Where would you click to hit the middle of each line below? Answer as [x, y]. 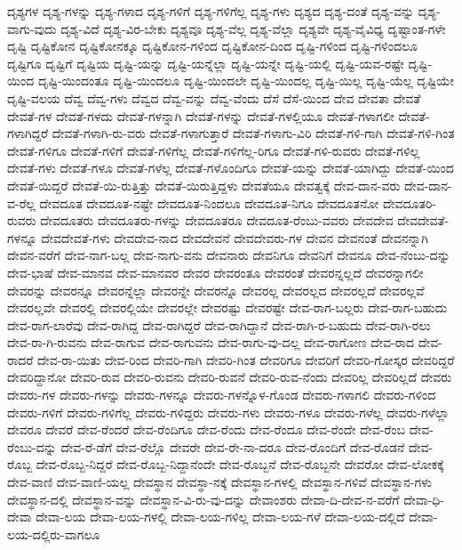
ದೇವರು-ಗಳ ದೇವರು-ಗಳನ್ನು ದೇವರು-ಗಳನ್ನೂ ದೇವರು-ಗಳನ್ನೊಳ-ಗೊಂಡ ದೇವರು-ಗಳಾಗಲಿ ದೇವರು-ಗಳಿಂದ [222, 395]
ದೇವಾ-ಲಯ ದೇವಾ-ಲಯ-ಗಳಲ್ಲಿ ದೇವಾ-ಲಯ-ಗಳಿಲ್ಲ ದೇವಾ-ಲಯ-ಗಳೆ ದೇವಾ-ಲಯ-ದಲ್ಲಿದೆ [220, 517]
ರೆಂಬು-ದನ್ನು [32, 446]
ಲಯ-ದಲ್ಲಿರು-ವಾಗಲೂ [54, 534]
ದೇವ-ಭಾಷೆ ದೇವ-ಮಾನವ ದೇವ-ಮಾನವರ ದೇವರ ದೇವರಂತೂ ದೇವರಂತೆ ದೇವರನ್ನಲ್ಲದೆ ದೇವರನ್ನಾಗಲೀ [215, 272]
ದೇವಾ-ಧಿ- [424, 499]
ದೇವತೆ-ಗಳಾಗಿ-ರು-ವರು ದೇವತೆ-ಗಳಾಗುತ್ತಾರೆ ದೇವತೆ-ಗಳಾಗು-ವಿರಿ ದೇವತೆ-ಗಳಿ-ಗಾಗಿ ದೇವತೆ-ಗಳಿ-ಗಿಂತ [253, 133]
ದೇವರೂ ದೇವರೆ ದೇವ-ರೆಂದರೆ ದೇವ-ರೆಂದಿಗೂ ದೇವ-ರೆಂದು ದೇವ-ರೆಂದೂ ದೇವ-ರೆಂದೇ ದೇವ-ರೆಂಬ [207, 429]
